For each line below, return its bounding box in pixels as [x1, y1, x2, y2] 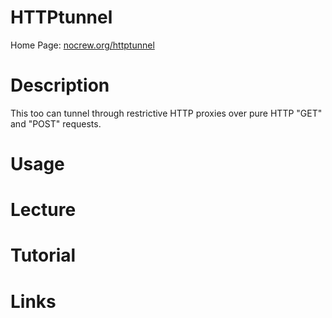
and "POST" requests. [10, 117, 102, 130]
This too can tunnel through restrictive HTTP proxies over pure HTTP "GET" [10, 107, 323, 119]
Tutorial [10, 244, 77, 267]
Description [10, 74, 110, 97]
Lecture [10, 199, 77, 221]
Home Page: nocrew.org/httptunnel [10, 39, 155, 51]
